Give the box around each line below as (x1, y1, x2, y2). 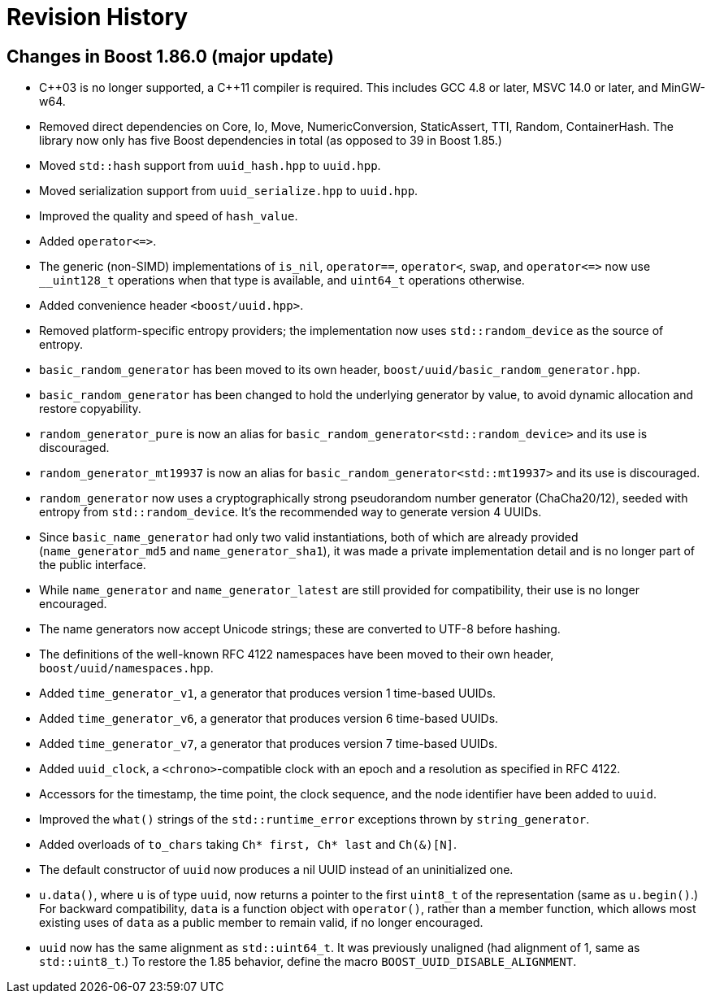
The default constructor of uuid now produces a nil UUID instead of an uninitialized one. (39, 863, 514, 877)
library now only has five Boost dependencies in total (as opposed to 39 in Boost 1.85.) (39, 133, 502, 148)
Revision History (7, 3, 189, 31)
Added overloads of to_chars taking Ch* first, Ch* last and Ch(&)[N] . (39, 837, 457, 852)
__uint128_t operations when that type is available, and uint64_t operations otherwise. (39, 273, 525, 288)
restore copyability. (39, 402, 141, 416)
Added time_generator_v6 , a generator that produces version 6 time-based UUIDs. (39, 711, 499, 726)
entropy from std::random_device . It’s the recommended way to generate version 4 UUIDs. (39, 505, 542, 520)
